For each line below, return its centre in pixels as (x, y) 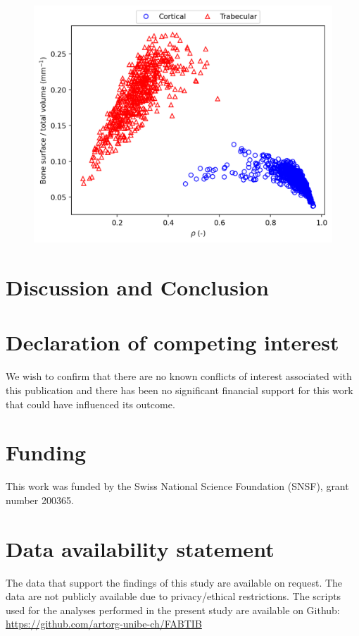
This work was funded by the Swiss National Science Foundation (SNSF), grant (177, 486)
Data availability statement (140, 548)
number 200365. (40, 500)
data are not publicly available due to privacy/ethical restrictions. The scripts (174, 596)
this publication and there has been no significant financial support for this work (179, 390)
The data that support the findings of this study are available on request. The (174, 582)
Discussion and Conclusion (137, 287)
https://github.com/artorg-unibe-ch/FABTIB (104, 624)
